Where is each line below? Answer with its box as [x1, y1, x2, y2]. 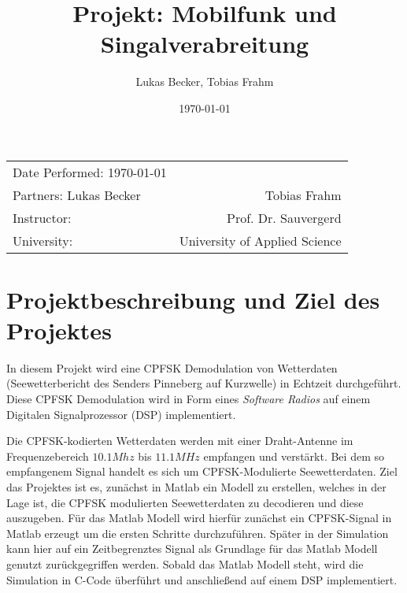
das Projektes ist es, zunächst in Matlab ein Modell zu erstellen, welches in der [6, 478, 387, 495]
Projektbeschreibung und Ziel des [6, 283, 380, 315]
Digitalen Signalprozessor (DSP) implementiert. [6, 406, 236, 422]
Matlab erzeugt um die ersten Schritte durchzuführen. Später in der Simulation [6, 524, 389, 541]
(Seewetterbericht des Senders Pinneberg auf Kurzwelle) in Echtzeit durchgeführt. [6, 375, 401, 391]
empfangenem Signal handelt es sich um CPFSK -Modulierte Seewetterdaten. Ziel [6, 463, 398, 480]
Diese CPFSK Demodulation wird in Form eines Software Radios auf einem [6, 391, 371, 406]
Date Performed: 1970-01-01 [13, 162, 167, 181]
